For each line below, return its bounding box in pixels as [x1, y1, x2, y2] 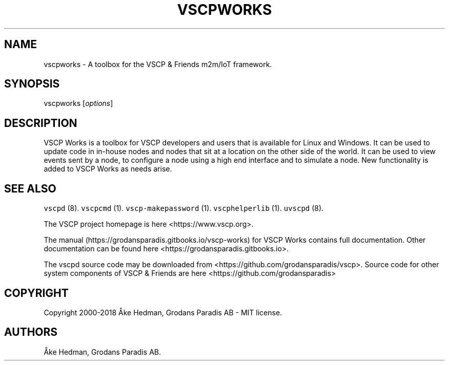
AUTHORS [4, 326, 58, 339]
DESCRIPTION [4, 116, 77, 130]
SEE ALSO [4, 182, 56, 195]
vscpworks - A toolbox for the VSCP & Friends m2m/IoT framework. [44, 59, 272, 69]
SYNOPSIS [4, 77, 60, 91]
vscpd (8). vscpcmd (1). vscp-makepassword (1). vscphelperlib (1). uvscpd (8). [44, 204, 324, 213]
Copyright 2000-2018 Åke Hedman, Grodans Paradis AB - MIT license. [44, 308, 282, 317]
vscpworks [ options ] [44, 99, 113, 108]
